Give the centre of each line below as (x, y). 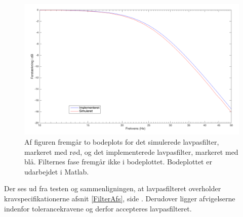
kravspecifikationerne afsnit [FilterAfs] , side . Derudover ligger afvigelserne (120, 198)
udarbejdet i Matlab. (57, 171)
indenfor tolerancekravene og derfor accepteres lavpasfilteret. (98, 208)
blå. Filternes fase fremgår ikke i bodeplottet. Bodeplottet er (118, 162)
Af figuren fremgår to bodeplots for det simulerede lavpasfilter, (122, 141)
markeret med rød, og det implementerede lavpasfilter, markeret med (131, 151)
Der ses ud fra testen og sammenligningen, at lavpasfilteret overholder (113, 188)
